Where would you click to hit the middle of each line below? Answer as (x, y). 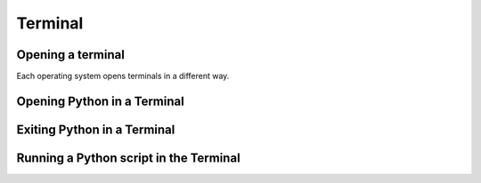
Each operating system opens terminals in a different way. (123, 76)
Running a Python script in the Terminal (128, 158)
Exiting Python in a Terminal (96, 129)
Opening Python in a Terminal (100, 101)
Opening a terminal (70, 55)
